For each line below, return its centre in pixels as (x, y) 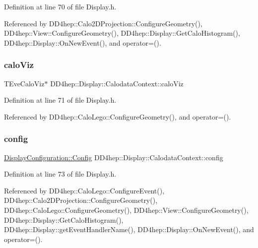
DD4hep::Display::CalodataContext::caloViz (117, 83)
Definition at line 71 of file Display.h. (60, 100)
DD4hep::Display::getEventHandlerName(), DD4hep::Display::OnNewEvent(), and (129, 229)
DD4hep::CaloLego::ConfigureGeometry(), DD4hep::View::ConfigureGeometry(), (126, 210)
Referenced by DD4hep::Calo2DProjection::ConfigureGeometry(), (103, 23)
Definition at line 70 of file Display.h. (60, 6)
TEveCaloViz (24, 83)
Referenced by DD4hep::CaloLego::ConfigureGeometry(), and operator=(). (118, 116)
